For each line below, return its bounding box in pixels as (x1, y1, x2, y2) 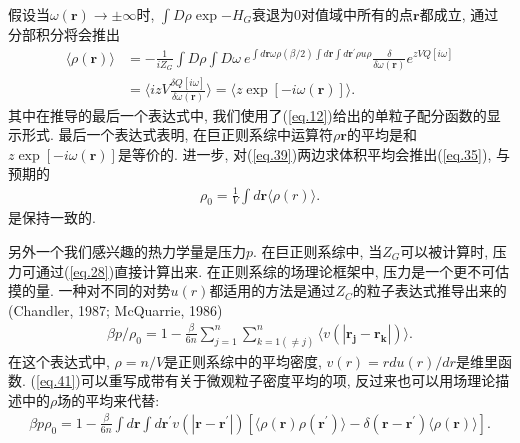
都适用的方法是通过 (209, 280, 336, 301)
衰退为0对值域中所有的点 (252, 4, 414, 24)
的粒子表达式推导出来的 (352, 280, 507, 301)
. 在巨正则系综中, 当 (253, 241, 383, 262)
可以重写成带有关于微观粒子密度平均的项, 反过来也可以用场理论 (80, 370, 496, 391)
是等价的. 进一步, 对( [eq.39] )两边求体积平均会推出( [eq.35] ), (117, 143, 492, 164)
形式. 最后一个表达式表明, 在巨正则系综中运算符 (21, 124, 334, 145)
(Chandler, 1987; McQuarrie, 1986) (8, 299, 223, 320)
